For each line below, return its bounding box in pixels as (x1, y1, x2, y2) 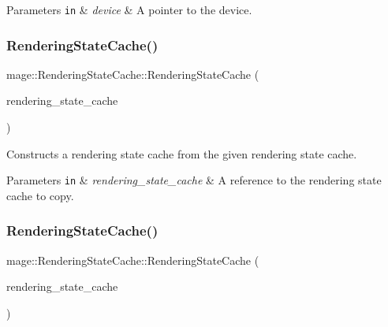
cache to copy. (6, 187, 74, 203)
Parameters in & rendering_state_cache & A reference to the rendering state (6, 172, 382, 188)
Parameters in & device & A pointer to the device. (6, 2, 252, 17)
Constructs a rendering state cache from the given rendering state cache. (6, 145, 357, 162)
